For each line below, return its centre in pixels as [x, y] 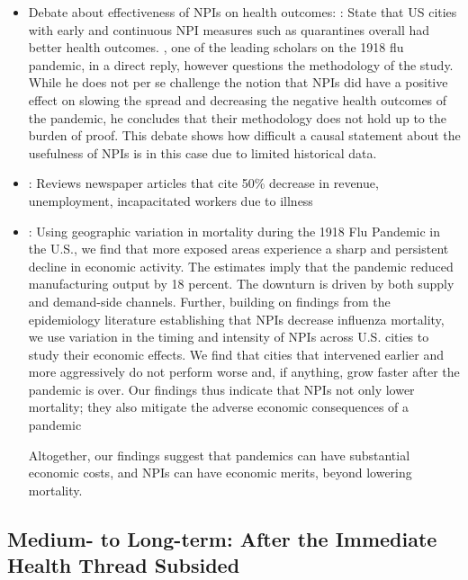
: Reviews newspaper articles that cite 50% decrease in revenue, [203, 183]
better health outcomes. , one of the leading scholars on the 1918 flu [216, 47]
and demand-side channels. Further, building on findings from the [209, 301]
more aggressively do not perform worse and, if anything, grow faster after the [244, 372]
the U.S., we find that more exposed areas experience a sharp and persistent [238, 249]
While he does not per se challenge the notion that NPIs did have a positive [238, 82]
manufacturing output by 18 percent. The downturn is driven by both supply [241, 284]
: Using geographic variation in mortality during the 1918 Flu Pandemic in [234, 231]
